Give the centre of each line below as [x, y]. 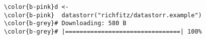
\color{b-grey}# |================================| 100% [103, 31]
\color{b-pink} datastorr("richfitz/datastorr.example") [103, 15]
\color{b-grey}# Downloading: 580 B [65, 23]
